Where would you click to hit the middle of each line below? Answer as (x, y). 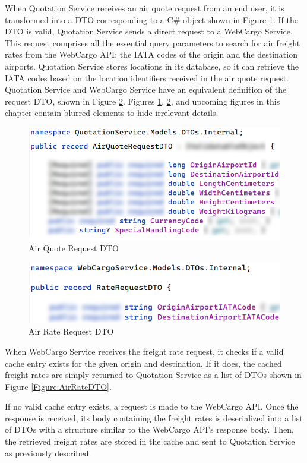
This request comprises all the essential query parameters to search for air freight (153, 42)
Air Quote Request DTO (74, 248)
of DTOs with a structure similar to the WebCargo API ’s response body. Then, (149, 429)
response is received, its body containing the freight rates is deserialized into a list (154, 418)
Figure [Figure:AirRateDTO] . (58, 386)
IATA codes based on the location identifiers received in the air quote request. (147, 78)
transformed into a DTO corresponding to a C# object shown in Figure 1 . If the (151, 19)
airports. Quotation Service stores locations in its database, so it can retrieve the (152, 66)
